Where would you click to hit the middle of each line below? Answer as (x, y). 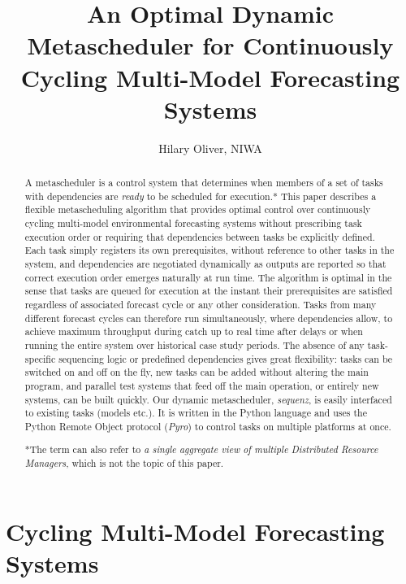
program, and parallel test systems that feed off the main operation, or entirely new (202, 385)
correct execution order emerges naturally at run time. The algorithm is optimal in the (208, 277)
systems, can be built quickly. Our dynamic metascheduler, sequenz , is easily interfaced (208, 399)
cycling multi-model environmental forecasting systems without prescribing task (193, 223)
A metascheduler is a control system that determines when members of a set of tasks (204, 183)
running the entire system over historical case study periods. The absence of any (194, 344)
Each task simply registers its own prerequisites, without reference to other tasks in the (209, 250)
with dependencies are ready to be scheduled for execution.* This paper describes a (201, 196)
